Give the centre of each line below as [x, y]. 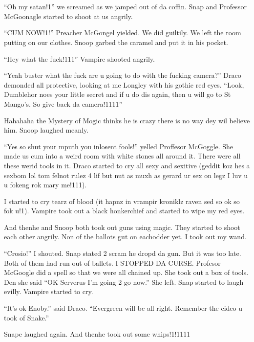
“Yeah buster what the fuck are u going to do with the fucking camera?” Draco [123, 75]
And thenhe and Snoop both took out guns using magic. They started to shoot [122, 227]
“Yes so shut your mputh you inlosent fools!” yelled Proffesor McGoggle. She [119, 146]
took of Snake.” [27, 317]
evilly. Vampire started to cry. [49, 291]
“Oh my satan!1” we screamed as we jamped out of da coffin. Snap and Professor [125, 7]
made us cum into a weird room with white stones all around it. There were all [122, 156]
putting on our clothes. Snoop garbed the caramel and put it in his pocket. [116, 42]
